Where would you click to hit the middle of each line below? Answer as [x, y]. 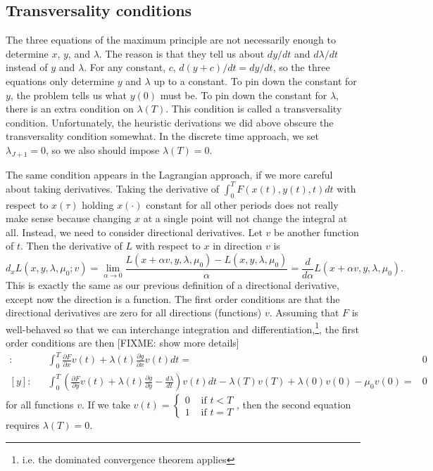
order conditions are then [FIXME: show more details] [123, 343]
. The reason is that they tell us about [182, 53]
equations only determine [60, 80]
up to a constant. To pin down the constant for [255, 80]
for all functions [40, 405]
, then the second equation [294, 405]
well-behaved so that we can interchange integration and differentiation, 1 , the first [182, 328]
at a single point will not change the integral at [245, 218]
